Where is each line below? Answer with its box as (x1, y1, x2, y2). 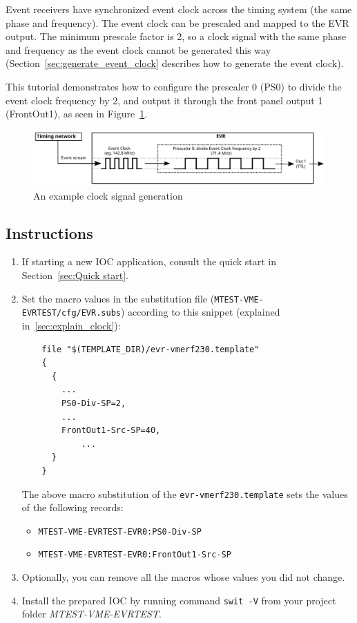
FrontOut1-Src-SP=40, (61, 425, 161, 436)
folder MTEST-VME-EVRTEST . (21, 606, 162, 621)
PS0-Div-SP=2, (61, 398, 126, 408)
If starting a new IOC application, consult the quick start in (21, 254, 277, 269)
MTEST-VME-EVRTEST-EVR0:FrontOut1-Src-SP (38, 550, 231, 560)
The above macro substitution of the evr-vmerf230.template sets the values (21, 486, 348, 501)
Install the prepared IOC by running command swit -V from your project (21, 593, 336, 607)
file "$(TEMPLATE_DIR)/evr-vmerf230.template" (41, 344, 260, 354)
